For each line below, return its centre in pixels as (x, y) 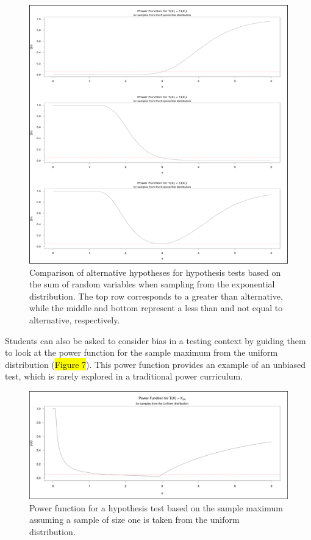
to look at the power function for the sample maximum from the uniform (141, 352)
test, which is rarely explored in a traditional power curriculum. (124, 376)
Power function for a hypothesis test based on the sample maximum (156, 507)
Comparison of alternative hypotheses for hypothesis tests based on (155, 272)
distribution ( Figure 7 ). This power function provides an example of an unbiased (155, 364)
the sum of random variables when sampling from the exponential (152, 284)
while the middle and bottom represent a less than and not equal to (156, 308)
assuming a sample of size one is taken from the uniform (134, 520)
